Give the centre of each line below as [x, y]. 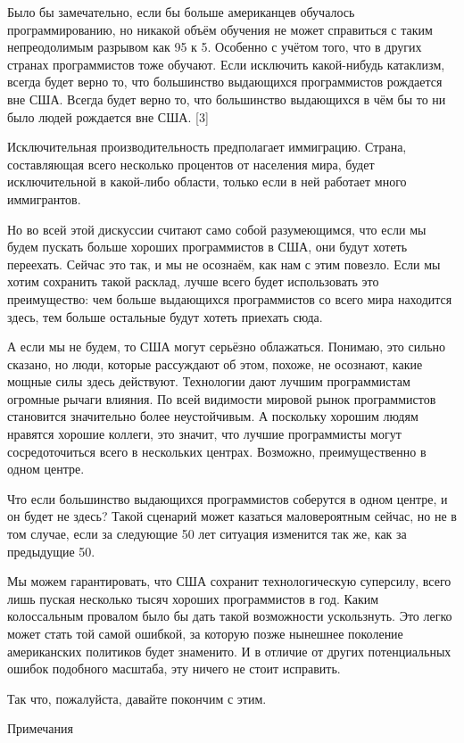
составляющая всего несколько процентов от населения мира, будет [191, 164]
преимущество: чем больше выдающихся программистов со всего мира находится [230, 298]
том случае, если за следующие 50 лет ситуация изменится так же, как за [207, 534]
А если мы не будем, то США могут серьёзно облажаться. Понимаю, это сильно [227, 347]
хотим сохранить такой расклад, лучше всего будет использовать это [193, 281]
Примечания [41, 728]
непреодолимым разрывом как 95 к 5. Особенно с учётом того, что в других [215, 47]
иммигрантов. [44, 198]
